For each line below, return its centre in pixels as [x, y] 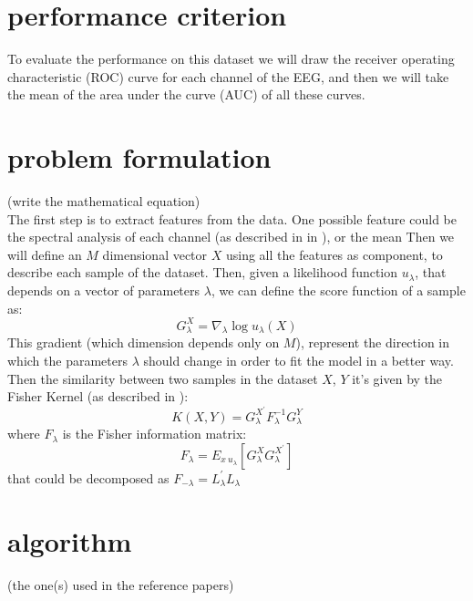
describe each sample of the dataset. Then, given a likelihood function [203, 272]
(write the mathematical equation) [104, 201]
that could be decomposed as [88, 477]
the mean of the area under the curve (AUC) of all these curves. [186, 94]
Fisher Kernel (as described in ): [98, 396]
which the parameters [67, 361]
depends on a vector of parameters [104, 290]
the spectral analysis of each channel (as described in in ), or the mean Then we [231, 237]
